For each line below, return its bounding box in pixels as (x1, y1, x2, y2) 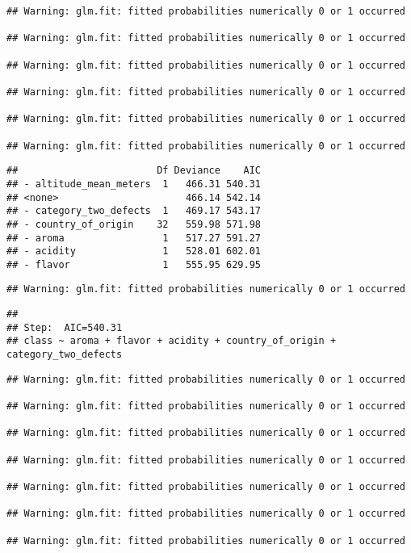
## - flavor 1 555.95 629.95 (6, 258, 261, 270)
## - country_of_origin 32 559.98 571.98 (6, 218, 261, 230)
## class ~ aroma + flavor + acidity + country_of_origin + (6, 335, 337, 347)
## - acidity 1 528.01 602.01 (6, 245, 261, 258)
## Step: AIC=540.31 (6, 321, 123, 333)
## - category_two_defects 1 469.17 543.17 (6, 205, 261, 217)
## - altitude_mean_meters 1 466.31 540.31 (6, 178, 261, 190)
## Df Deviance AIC (6, 165, 261, 177)
